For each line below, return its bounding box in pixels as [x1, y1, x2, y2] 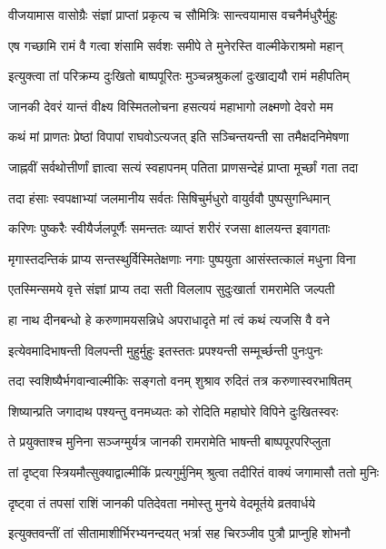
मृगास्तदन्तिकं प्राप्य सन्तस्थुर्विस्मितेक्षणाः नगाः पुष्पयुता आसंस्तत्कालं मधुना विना [8, 249, 356, 268]
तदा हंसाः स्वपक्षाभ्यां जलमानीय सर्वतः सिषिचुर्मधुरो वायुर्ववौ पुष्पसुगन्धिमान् [8, 188, 330, 207]
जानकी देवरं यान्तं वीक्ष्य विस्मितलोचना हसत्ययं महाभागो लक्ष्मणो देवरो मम [8, 96, 333, 115]
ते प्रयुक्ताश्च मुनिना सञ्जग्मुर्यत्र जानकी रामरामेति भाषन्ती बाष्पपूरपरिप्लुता [8, 432, 331, 451]
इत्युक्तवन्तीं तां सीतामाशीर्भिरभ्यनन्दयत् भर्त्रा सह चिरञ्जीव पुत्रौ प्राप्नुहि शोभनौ [8, 524, 351, 543]
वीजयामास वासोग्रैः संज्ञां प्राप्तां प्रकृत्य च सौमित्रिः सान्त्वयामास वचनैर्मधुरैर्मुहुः [8, 5, 338, 24]
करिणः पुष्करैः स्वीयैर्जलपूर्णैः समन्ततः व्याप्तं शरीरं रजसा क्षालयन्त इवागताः [8, 219, 331, 238]
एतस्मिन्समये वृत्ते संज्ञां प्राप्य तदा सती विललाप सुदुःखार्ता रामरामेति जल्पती [8, 279, 335, 299]
